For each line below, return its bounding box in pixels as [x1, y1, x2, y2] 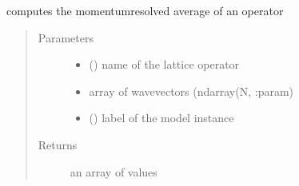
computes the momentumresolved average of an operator [6, 2, 284, 18]
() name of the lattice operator [89, 56, 240, 73]
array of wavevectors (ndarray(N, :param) [89, 82, 294, 99]
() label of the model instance [89, 109, 234, 126]
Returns [38, 136, 78, 152]
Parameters [38, 29, 94, 46]
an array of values [70, 163, 157, 180]
